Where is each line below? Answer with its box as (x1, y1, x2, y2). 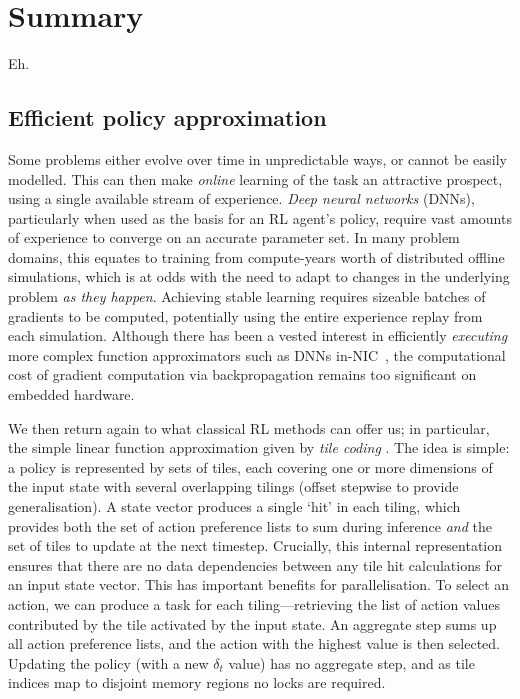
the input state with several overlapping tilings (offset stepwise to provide (8, 476, 459, 497)
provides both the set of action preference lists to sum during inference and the (8, 515, 492, 536)
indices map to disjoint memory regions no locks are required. (8, 672, 386, 693)
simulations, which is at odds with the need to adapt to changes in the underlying (8, 266, 510, 287)
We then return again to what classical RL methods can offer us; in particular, (8, 417, 490, 438)
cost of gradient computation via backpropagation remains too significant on (8, 364, 477, 385)
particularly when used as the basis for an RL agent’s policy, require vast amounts (8, 207, 512, 228)
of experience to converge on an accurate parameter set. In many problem (8, 227, 460, 248)
